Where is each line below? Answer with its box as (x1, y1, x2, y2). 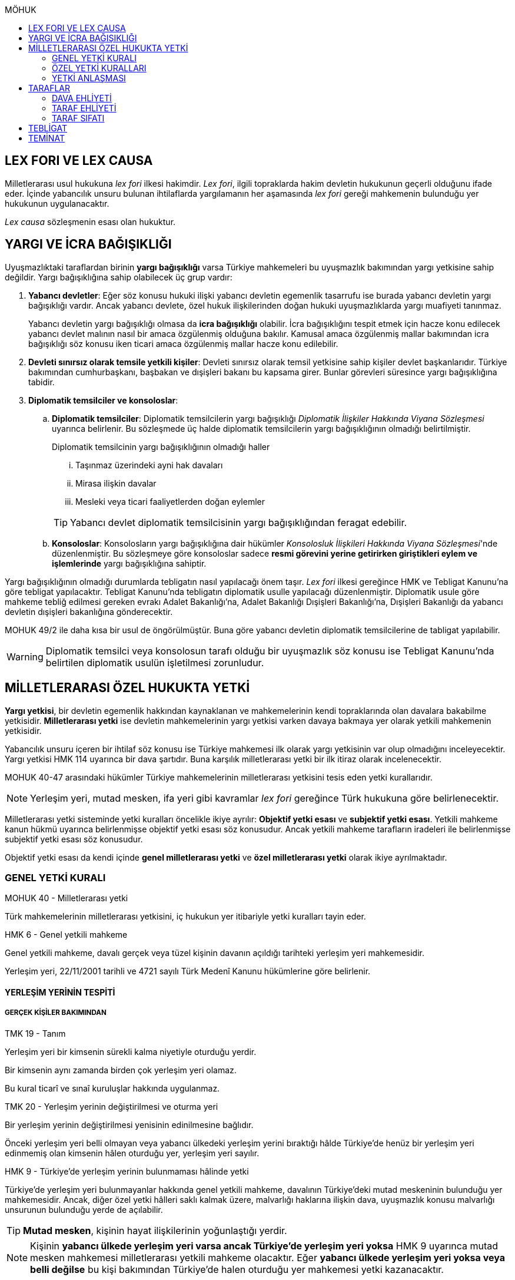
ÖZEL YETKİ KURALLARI (52, 63, 147, 73)
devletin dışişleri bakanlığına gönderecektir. (5, 606, 173, 617)
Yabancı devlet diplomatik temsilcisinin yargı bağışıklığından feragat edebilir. (70, 516, 407, 528)
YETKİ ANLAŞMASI (52, 73, 126, 83)
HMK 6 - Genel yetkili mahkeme (5, 930, 128, 940)
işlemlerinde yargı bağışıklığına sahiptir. (52, 558, 207, 568)
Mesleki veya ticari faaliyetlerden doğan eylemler (75, 496, 265, 507)
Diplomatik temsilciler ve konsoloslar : (28, 395, 178, 405)
